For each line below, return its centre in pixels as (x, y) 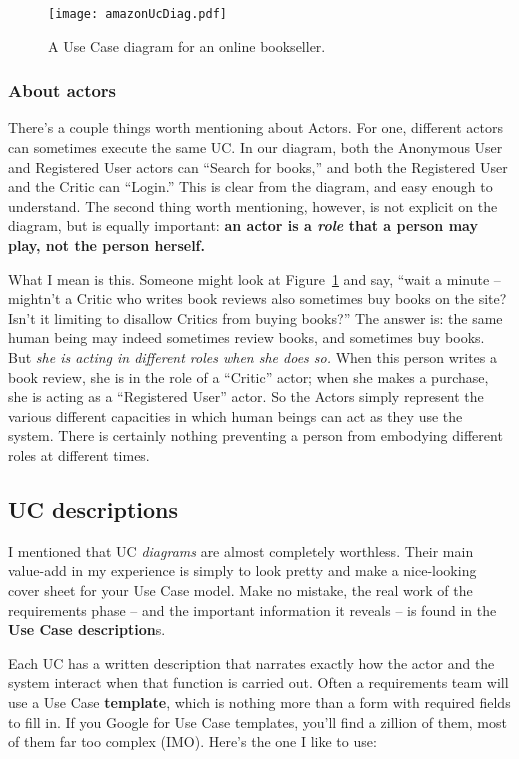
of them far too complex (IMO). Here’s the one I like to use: (192, 741)
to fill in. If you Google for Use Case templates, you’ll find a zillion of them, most (257, 721)
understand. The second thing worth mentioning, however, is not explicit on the (253, 205)
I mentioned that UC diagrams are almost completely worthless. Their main (241, 550)
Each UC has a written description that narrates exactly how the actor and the (251, 662)
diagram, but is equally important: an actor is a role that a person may (243, 225)
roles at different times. (79, 454)
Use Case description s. (87, 629)
